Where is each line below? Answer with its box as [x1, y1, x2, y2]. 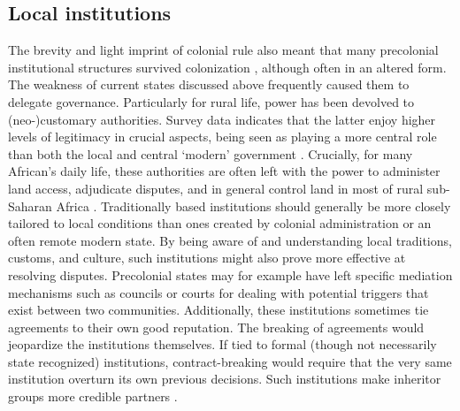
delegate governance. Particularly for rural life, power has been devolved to [8, 92, 415, 110]
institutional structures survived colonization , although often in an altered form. [8, 57, 447, 76]
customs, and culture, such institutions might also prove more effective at [8, 248, 406, 267]
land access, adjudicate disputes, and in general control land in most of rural [8, 179, 424, 197]
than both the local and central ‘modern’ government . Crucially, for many [8, 144, 413, 163]
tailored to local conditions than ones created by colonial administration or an [8, 214, 432, 232]
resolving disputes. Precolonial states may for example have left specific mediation [8, 265, 453, 284]
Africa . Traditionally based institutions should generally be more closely [56, 196, 451, 215]
